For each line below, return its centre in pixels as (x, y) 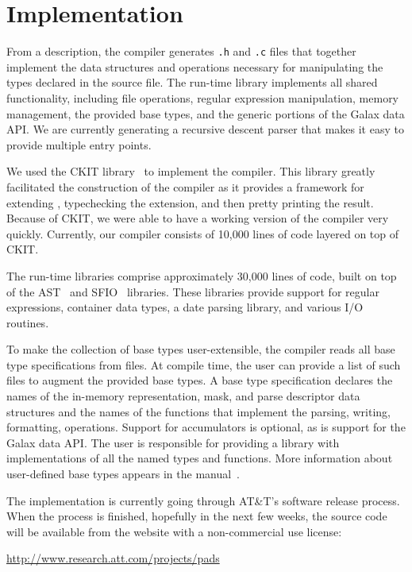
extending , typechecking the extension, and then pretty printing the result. (190, 202)
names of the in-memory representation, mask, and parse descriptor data (183, 396)
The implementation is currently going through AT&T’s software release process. (203, 500)
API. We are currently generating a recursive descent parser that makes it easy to (205, 129)
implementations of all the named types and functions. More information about (200, 458)
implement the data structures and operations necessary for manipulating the (195, 66)
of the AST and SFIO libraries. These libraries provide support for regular (193, 291)
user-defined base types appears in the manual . (123, 474)
